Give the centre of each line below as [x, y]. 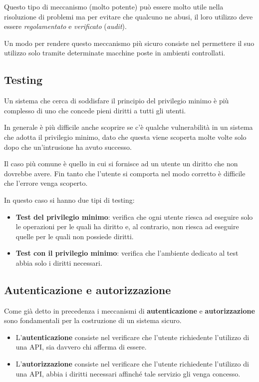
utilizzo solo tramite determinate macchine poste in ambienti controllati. [115, 53]
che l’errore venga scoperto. [46, 183]
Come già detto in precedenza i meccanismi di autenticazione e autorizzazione [129, 310]
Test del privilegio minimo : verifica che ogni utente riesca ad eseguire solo [134, 216]
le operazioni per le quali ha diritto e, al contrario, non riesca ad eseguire [127, 226]
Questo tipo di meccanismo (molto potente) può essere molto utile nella [114, 6]
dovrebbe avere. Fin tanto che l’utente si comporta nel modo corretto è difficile [125, 173]
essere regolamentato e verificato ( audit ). [65, 26]
